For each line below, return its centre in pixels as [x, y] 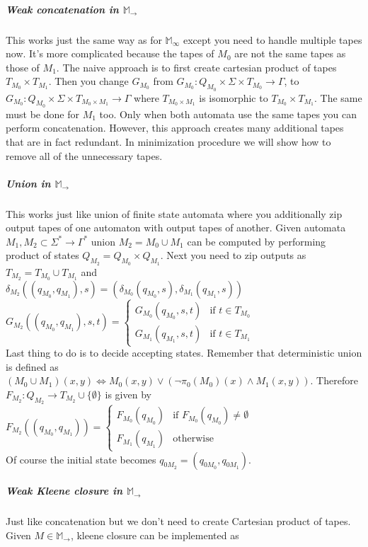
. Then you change [88, 81]
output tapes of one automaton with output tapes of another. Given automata [176, 228]
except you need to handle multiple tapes [272, 39]
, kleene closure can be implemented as [155, 535]
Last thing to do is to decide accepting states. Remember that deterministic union [184, 353]
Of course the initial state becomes [81, 459]
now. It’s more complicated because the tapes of [110, 53]
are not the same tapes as [290, 53]
